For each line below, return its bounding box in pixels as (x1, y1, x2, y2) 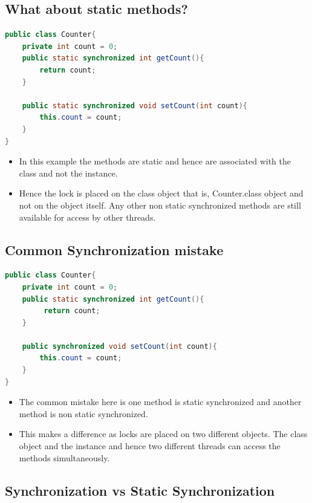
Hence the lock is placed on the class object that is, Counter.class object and (19, 187, 304, 200)
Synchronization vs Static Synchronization (5, 481, 275, 499)
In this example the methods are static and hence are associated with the (19, 155, 291, 167)
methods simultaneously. (19, 451, 110, 464)
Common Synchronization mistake (5, 240, 224, 259)
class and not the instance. (19, 166, 118, 179)
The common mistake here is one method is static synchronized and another (19, 395, 302, 408)
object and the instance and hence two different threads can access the (19, 440, 281, 452)
